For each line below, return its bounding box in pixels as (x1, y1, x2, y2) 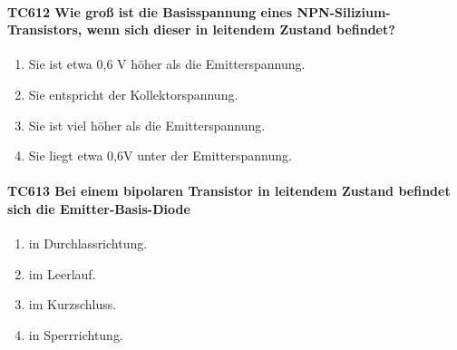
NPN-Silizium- (297, 2, 391, 21)
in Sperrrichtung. (28, 325, 123, 344)
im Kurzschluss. (28, 295, 117, 314)
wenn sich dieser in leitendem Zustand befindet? (86, 20, 395, 39)
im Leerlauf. (28, 264, 96, 283)
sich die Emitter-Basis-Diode (7, 199, 190, 218)
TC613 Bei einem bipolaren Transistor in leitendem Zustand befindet (7, 181, 451, 200)
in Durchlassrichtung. (28, 234, 148, 253)
